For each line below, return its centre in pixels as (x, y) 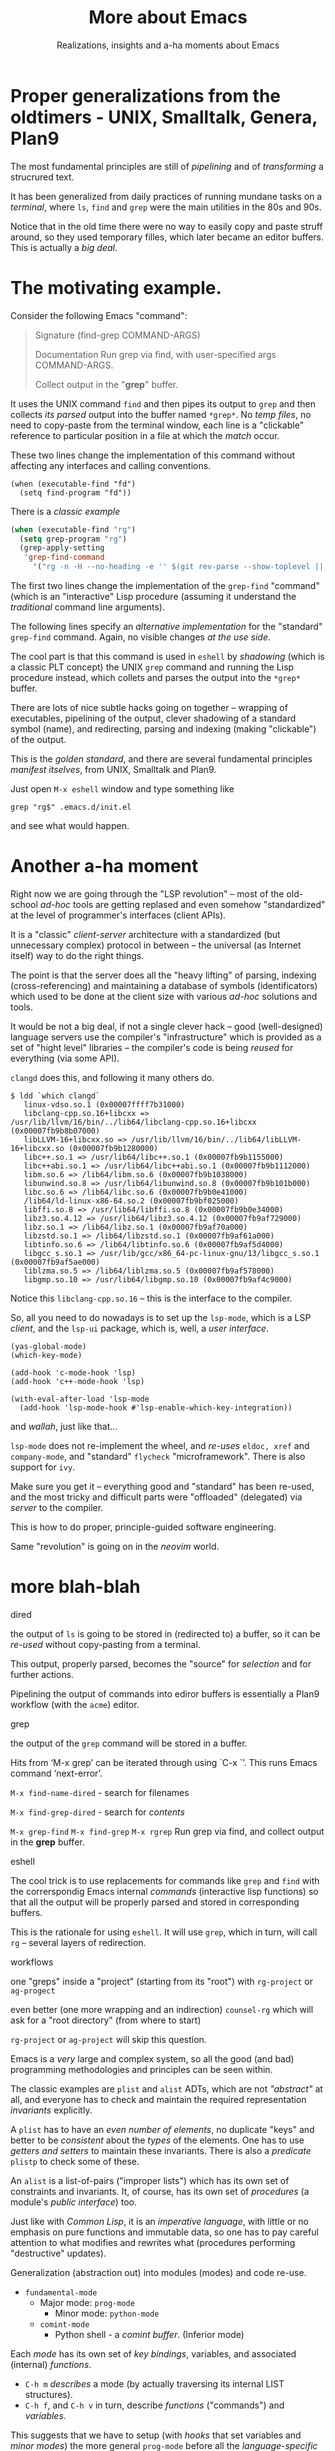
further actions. (42, 1674)
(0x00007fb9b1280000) (113, 1148)
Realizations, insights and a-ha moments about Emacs (168, 45)
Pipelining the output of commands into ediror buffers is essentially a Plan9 (165, 1693)
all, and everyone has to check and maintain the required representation (158, 2099)
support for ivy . (43, 1467)
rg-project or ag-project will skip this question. (108, 2039)
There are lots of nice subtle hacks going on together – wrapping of (149, 707)
